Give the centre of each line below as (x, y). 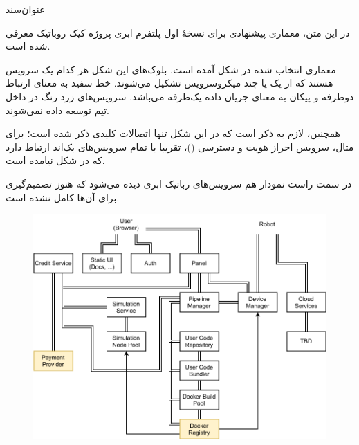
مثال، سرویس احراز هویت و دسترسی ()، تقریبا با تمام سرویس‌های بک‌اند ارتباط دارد (180, 146)
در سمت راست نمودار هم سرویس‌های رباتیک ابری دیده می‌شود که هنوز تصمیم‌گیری (179, 183)
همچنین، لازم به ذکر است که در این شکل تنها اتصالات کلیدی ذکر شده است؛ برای (173, 133)
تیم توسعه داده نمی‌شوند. (58, 110)
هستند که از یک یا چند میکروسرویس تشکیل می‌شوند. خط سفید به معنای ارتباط (169, 83)
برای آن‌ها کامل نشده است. (63, 197)
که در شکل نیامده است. (55, 160)
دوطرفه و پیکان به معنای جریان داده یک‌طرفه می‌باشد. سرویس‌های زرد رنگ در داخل (180, 96)
